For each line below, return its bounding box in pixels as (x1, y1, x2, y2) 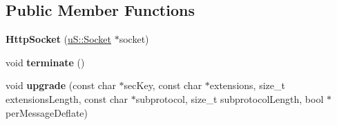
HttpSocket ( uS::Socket (6, 32, 112, 46)
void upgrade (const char (6, 78, 116, 93)
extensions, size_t (209, 78, 285, 93)
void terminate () (6, 55, 85, 69)
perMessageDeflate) (6, 105, 88, 119)
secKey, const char (124, 78, 202, 93)
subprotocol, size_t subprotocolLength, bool (135, 91, 324, 106)
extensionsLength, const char (6, 91, 128, 106)
